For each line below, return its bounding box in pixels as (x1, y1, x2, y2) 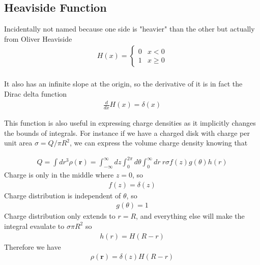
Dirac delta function (4, 89, 67, 99)
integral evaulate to (4, 220, 65, 231)
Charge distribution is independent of (4, 190, 121, 200)
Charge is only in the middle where (4, 169, 114, 180)
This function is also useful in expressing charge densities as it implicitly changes (4, 117, 256, 128)
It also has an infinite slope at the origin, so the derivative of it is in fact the (4, 78, 243, 89)
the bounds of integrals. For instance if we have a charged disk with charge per (4, 127, 250, 138)
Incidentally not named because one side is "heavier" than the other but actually (4, 23, 255, 34)
